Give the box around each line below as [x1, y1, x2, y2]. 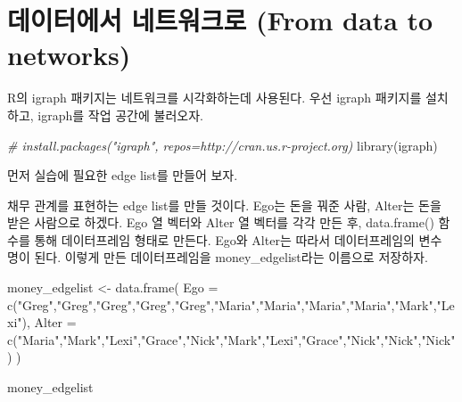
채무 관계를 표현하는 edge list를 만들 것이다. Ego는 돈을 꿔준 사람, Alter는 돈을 [7, 195, 441, 214]
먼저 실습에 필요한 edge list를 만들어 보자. [7, 166, 238, 185]
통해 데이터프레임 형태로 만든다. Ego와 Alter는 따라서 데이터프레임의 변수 [34, 230, 442, 249]
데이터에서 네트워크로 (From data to [7, 2, 433, 38]
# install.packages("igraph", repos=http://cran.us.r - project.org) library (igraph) [7, 135, 438, 154]
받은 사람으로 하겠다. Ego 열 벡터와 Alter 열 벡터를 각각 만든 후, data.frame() [7, 213, 434, 232]
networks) [7, 37, 131, 73]
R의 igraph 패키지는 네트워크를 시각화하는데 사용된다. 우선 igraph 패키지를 [7, 88, 422, 107]
